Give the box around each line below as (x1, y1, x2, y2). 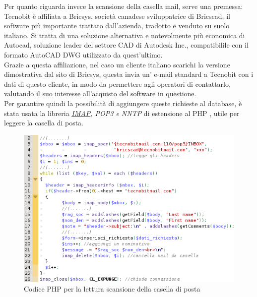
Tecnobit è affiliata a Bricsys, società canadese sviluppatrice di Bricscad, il (4, 10, 230, 21)
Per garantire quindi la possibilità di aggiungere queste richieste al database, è (4, 98, 242, 108)
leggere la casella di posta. (4, 118, 84, 128)
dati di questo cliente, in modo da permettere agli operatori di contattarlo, (4, 78, 231, 89)
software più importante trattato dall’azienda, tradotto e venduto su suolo (4, 20, 230, 31)
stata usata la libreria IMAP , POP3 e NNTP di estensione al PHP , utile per (4, 108, 240, 118)
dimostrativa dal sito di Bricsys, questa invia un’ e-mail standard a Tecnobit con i (4, 69, 254, 79)
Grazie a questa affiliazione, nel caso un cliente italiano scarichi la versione (4, 59, 230, 69)
